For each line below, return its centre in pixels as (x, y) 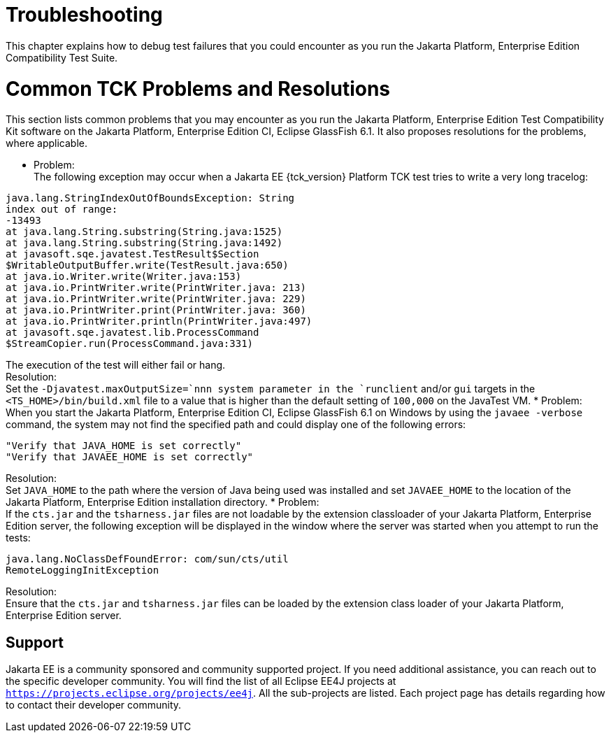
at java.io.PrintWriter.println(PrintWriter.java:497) (159, 321)
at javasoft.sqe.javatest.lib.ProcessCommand (132, 333)
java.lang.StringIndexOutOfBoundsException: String (150, 198)
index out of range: (62, 210)
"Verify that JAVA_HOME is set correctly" (124, 446)
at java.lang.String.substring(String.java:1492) (144, 243)
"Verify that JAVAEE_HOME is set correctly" (130, 457)
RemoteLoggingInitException (82, 570)
